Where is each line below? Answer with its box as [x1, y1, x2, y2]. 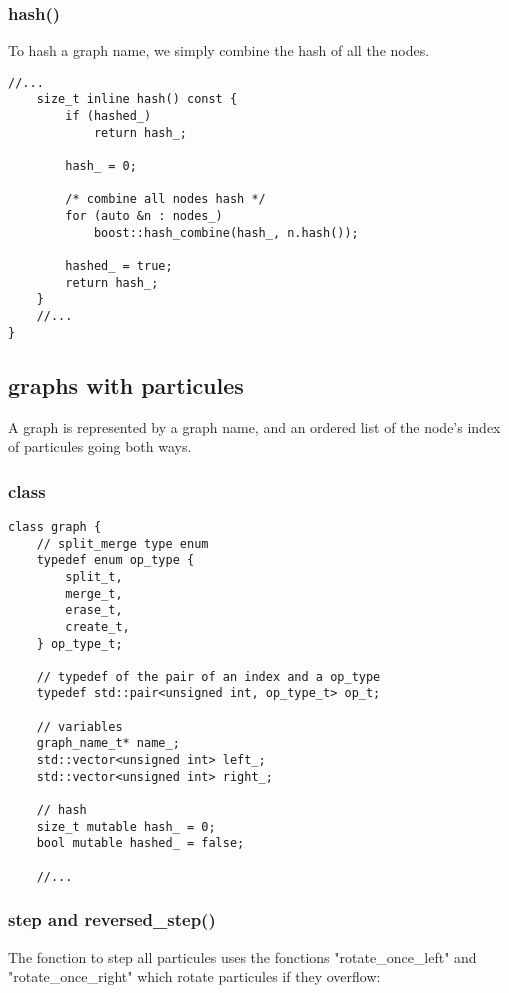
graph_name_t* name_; [36, 736, 180, 751]
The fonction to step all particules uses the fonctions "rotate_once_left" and [8, 946, 477, 967]
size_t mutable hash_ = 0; [36, 819, 216, 834]
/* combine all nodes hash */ [65, 192, 266, 207]
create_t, [65, 619, 130, 634]
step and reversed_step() [8, 907, 216, 932]
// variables [36, 719, 123, 734]
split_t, [65, 569, 123, 584]
